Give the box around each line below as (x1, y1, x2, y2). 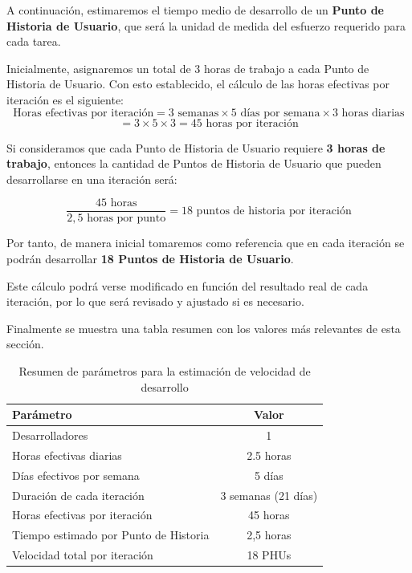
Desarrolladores (12, 427, 88, 443)
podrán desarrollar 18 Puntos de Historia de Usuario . (6, 250, 294, 266)
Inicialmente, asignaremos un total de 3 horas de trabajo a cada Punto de (6, 59, 369, 76)
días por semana (240, 107, 320, 119)
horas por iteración (206, 117, 299, 129)
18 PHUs (247, 547, 292, 563)
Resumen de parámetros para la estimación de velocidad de (18, 362, 311, 379)
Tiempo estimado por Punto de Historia (12, 526, 210, 543)
